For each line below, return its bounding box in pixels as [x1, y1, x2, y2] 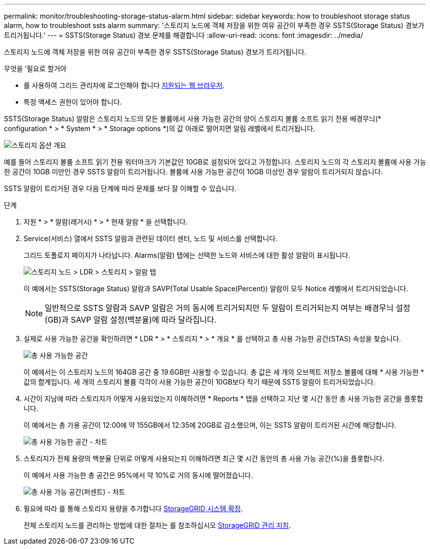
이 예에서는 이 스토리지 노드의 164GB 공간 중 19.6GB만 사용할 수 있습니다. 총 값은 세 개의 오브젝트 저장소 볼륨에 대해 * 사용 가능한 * [24, 368, 424, 376]
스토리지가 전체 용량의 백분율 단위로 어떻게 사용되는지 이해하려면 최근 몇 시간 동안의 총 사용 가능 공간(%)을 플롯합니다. [24, 454, 384, 463]
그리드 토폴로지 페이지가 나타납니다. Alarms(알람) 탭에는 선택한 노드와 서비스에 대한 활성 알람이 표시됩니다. [24, 251, 350, 259]
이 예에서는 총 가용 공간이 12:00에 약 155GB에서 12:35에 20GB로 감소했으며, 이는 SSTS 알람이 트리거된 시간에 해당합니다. [24, 421, 397, 429]
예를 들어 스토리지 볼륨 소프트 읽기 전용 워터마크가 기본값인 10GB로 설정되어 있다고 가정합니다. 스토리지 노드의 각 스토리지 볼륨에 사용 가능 [4, 158, 427, 166]
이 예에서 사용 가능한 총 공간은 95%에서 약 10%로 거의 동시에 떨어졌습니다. [24, 471, 253, 479]
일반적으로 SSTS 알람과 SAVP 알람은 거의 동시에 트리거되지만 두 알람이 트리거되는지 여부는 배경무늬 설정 [45, 303, 410, 313]
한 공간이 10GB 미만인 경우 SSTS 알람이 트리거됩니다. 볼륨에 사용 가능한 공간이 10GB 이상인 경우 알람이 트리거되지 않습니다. [4, 167, 383, 176]
